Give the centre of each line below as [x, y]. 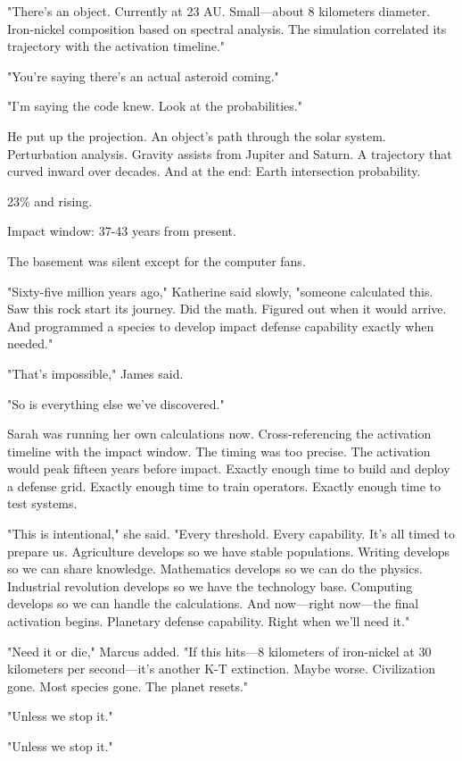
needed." [30, 343]
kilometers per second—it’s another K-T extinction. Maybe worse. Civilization [221, 669]
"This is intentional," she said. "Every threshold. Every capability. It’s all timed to [231, 534]
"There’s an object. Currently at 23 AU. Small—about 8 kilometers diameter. [219, 11]
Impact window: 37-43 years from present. [122, 231]
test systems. [42, 503]
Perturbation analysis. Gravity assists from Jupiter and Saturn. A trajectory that [230, 153]
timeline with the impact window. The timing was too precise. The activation [219, 451]
